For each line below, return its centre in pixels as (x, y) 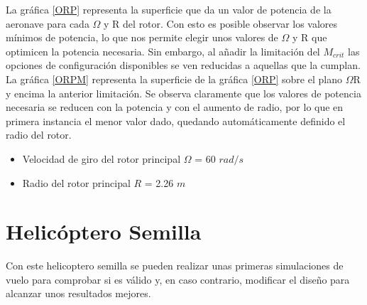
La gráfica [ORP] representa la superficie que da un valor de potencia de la (169, 9)
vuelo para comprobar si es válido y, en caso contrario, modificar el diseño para (178, 279)
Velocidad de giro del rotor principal (102, 158)
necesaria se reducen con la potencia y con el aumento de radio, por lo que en (175, 107)
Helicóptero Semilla (104, 231)
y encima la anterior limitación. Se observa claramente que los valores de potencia (183, 93)
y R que (310, 37)
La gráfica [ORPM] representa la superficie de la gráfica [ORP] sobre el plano (174, 79)
